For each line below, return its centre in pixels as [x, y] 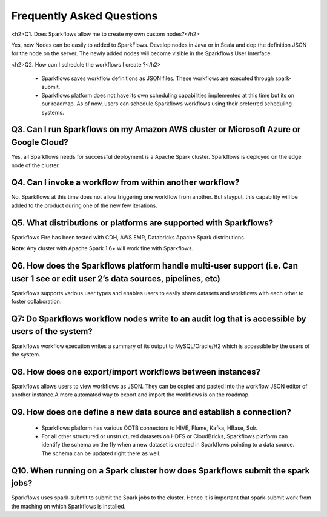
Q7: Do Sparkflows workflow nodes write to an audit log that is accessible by [159, 319]
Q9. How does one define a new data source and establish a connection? [151, 412]
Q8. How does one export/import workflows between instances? [136, 372]
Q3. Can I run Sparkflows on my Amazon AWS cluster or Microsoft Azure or [156, 129]
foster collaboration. [36, 302]
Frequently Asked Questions [84, 16]
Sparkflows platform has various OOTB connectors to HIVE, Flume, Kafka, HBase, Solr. [150, 428]
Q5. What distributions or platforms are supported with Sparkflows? [142, 223]
